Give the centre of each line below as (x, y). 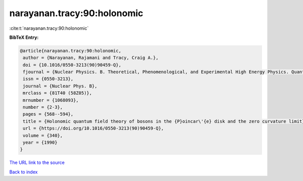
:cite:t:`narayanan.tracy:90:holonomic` (49, 28)
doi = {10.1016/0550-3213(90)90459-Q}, (72, 65)
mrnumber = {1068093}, (51, 100)
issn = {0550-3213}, (48, 79)
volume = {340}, (43, 135)
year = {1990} (40, 142)
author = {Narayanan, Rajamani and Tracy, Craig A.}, (91, 58)
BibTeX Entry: (24, 37)
